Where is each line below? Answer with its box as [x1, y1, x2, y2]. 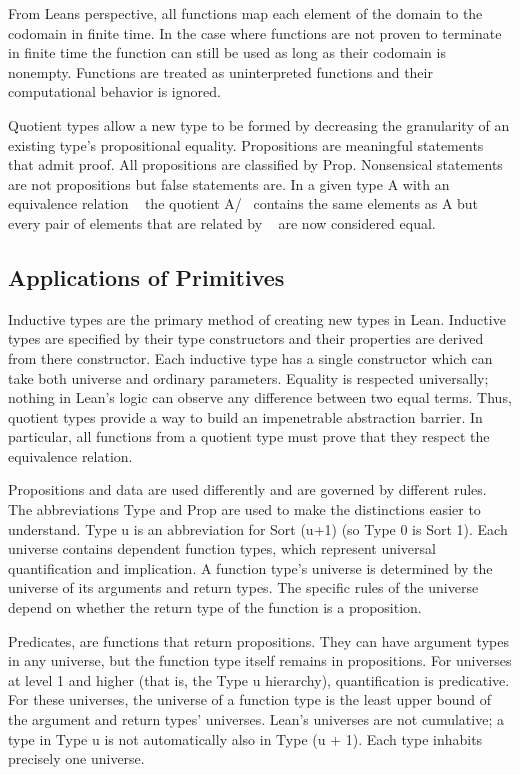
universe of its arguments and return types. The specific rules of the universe [8, 577, 479, 598]
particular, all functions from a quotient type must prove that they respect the [8, 426, 490, 447]
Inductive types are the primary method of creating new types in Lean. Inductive [8, 308, 506, 329]
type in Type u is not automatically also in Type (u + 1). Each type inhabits [8, 728, 483, 749]
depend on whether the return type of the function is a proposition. [8, 597, 422, 618]
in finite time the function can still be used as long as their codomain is [8, 42, 446, 63]
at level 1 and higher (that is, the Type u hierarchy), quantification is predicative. [8, 669, 510, 690]
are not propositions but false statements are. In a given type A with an [8, 173, 450, 194]
